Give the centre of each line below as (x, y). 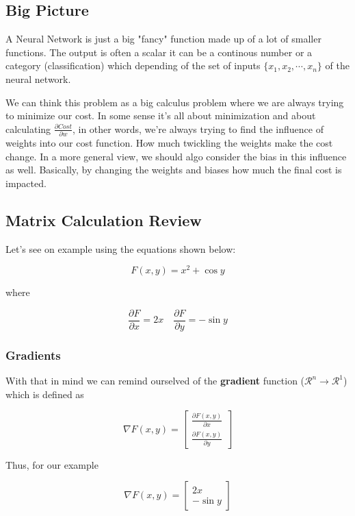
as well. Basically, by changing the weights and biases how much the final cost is (174, 170)
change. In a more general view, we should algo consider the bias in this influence (176, 156)
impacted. (26, 183)
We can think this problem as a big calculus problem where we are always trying (175, 102)
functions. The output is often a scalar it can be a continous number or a (159, 52)
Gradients (33, 355)
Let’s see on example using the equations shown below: (121, 248)
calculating (28, 128)
